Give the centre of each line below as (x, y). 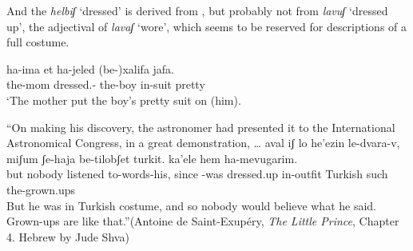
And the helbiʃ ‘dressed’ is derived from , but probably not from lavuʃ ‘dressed (197, 10)
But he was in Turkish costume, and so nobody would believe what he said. (192, 205)
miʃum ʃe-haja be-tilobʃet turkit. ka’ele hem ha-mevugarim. (152, 158)
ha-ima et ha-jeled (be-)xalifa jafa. (91, 68)
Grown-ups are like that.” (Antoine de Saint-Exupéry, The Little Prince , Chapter (203, 221)
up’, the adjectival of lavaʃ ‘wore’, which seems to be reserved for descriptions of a (207, 26)
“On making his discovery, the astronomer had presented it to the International (201, 127)
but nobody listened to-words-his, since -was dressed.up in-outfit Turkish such (197, 174)
